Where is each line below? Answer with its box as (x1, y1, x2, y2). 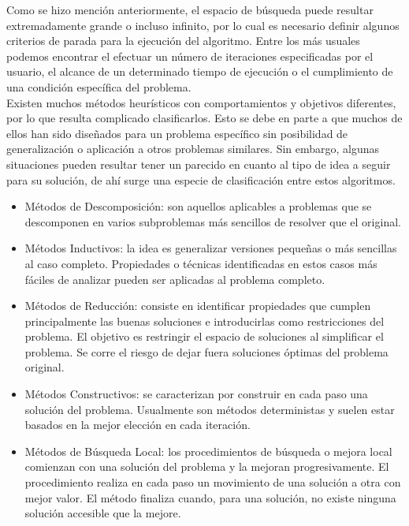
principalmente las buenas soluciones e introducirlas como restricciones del (24, 312, 385, 329)
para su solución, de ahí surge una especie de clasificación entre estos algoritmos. (6, 171, 396, 188)
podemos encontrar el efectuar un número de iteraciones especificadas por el (6, 47, 374, 64)
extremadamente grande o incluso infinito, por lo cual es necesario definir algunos (6, 17, 400, 33)
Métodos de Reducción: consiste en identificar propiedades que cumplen (24, 297, 371, 314)
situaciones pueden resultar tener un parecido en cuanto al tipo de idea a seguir (6, 155, 391, 172)
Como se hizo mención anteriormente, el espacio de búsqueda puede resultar (6, 2, 374, 17)
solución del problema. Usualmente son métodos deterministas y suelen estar (24, 401, 395, 417)
